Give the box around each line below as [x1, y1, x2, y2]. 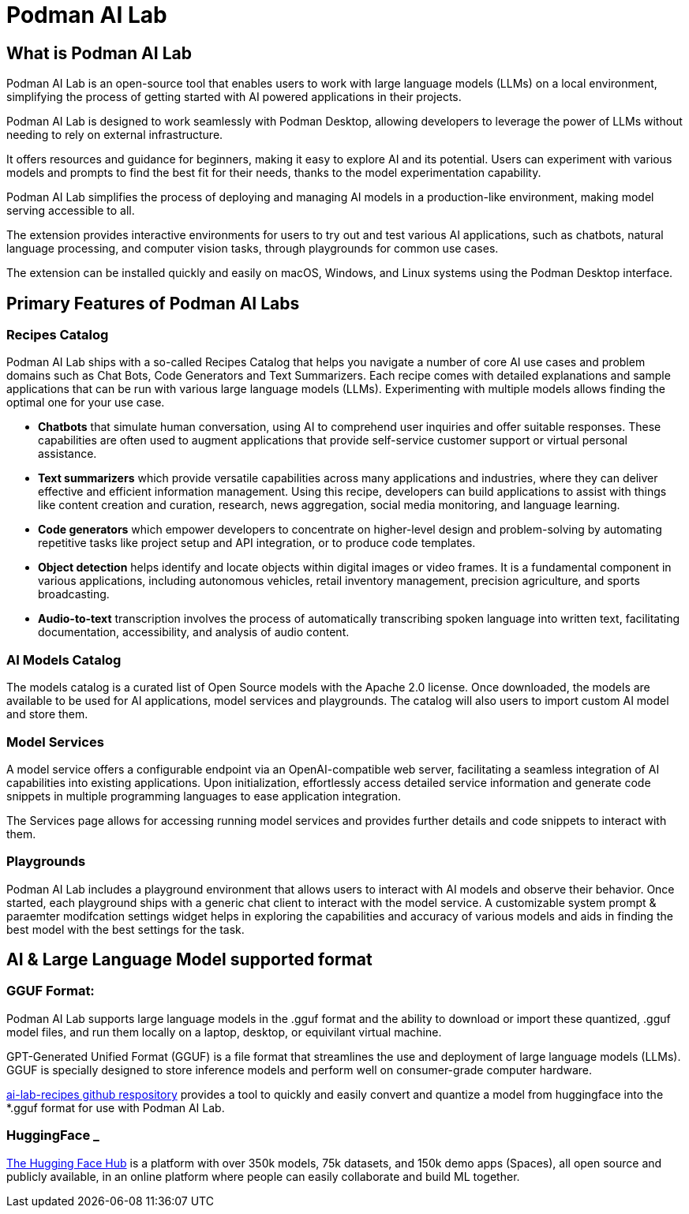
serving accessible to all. [6, 204, 135, 218]
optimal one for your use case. [6, 395, 165, 410]
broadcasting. [38, 587, 110, 601]
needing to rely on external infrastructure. [6, 128, 223, 142]
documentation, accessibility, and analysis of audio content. [38, 625, 350, 639]
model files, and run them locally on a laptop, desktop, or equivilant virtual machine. [6, 1025, 442, 1039]
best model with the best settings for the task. [6, 922, 245, 936]
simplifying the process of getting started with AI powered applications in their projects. [6, 90, 462, 104]
